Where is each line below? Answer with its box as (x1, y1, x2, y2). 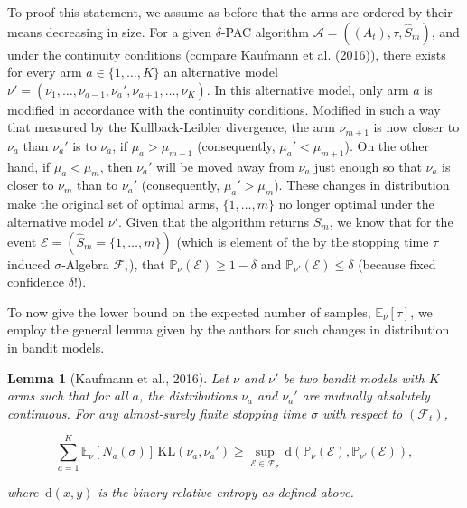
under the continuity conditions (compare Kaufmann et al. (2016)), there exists (7, 44, 446, 63)
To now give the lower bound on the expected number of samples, (7, 302, 371, 321)
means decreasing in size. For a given (7, 22, 212, 41)
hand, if (7, 156, 51, 175)
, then (99, 156, 133, 175)
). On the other (344, 136, 429, 155)
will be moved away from (156, 156, 294, 175)
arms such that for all (7, 386, 128, 405)
